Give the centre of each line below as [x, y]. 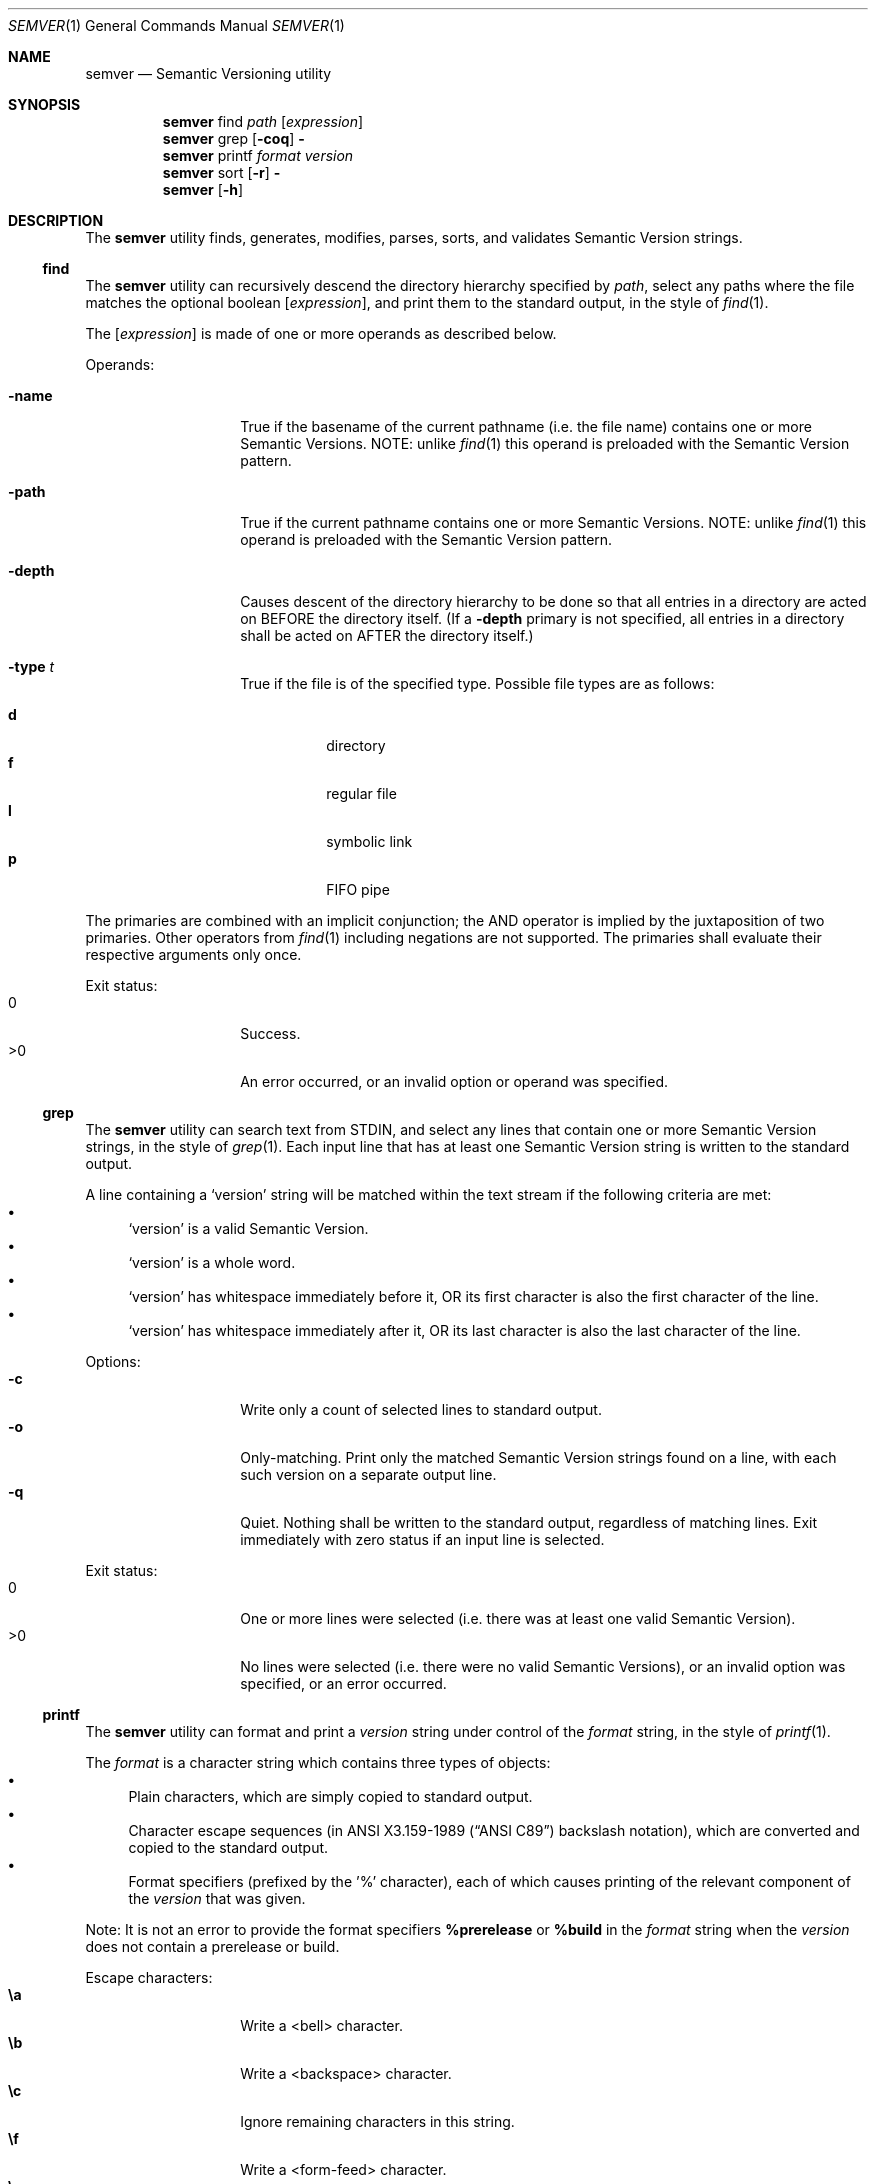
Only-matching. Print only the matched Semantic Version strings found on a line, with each [538, 1457]
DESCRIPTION [56, 220]
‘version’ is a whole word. [212, 1262]
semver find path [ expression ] [263, 121]
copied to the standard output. [228, 1847]
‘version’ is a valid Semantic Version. [248, 1228]
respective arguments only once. [193, 954]
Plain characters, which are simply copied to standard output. [330, 1796]
